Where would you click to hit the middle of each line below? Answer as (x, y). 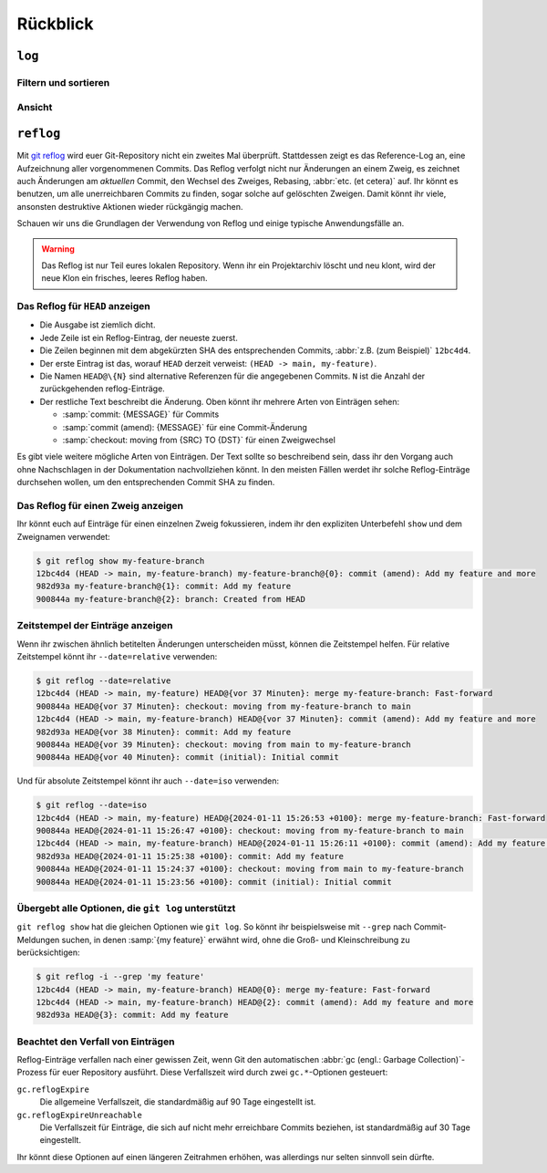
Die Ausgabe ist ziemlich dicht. (98, 325)
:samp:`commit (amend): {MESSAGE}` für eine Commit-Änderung (185, 427)
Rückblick (56, 24)
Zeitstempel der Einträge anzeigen (95, 626)
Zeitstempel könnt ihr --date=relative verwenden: (117, 656)
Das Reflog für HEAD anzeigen (83, 306)
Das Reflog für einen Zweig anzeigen (100, 505)
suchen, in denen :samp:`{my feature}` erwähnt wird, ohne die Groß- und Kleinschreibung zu (236, 939)
